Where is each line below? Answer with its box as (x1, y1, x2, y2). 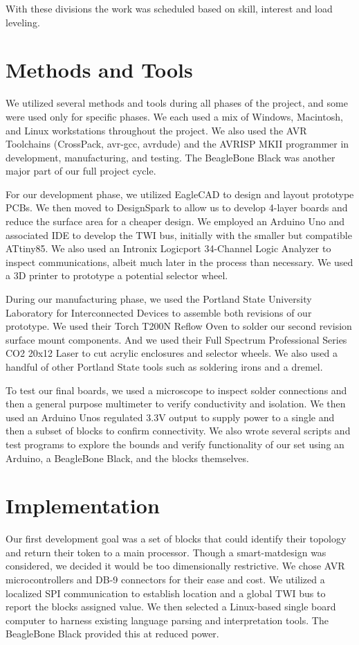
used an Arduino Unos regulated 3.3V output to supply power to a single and (6, 409, 335, 424)
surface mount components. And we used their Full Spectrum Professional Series (6, 332, 347, 346)
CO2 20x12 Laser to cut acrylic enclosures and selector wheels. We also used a (6, 346, 338, 360)
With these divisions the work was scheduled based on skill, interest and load (6, 1, 333, 15)
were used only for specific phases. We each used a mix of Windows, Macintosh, (6, 109, 343, 123)
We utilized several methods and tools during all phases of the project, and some (6, 96, 348, 110)
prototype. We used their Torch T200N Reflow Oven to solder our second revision (6, 319, 352, 333)
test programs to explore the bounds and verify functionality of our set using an (6, 436, 344, 451)
